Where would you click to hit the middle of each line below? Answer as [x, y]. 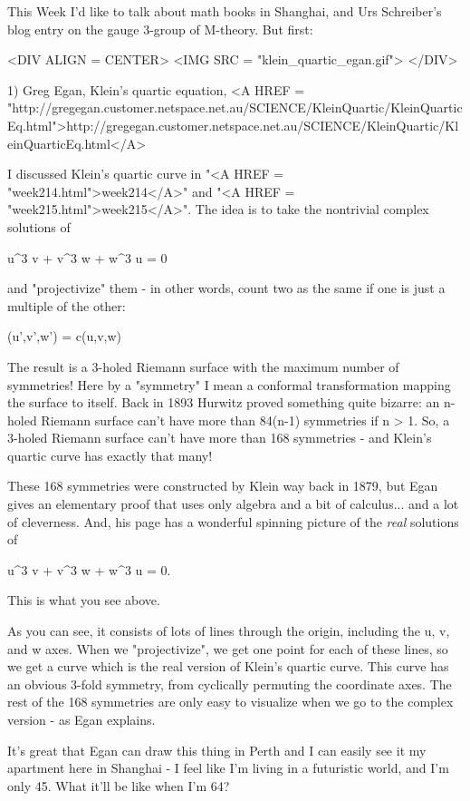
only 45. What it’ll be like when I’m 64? [119, 785]
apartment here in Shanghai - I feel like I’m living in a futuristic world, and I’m [228, 768]
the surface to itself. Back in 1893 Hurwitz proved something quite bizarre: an [224, 402]
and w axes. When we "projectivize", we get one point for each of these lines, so [228, 648]
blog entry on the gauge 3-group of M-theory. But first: [160, 29]
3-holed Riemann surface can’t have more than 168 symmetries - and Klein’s [220, 438]
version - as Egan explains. [82, 719]
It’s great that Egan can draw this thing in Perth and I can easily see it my [217, 750]
